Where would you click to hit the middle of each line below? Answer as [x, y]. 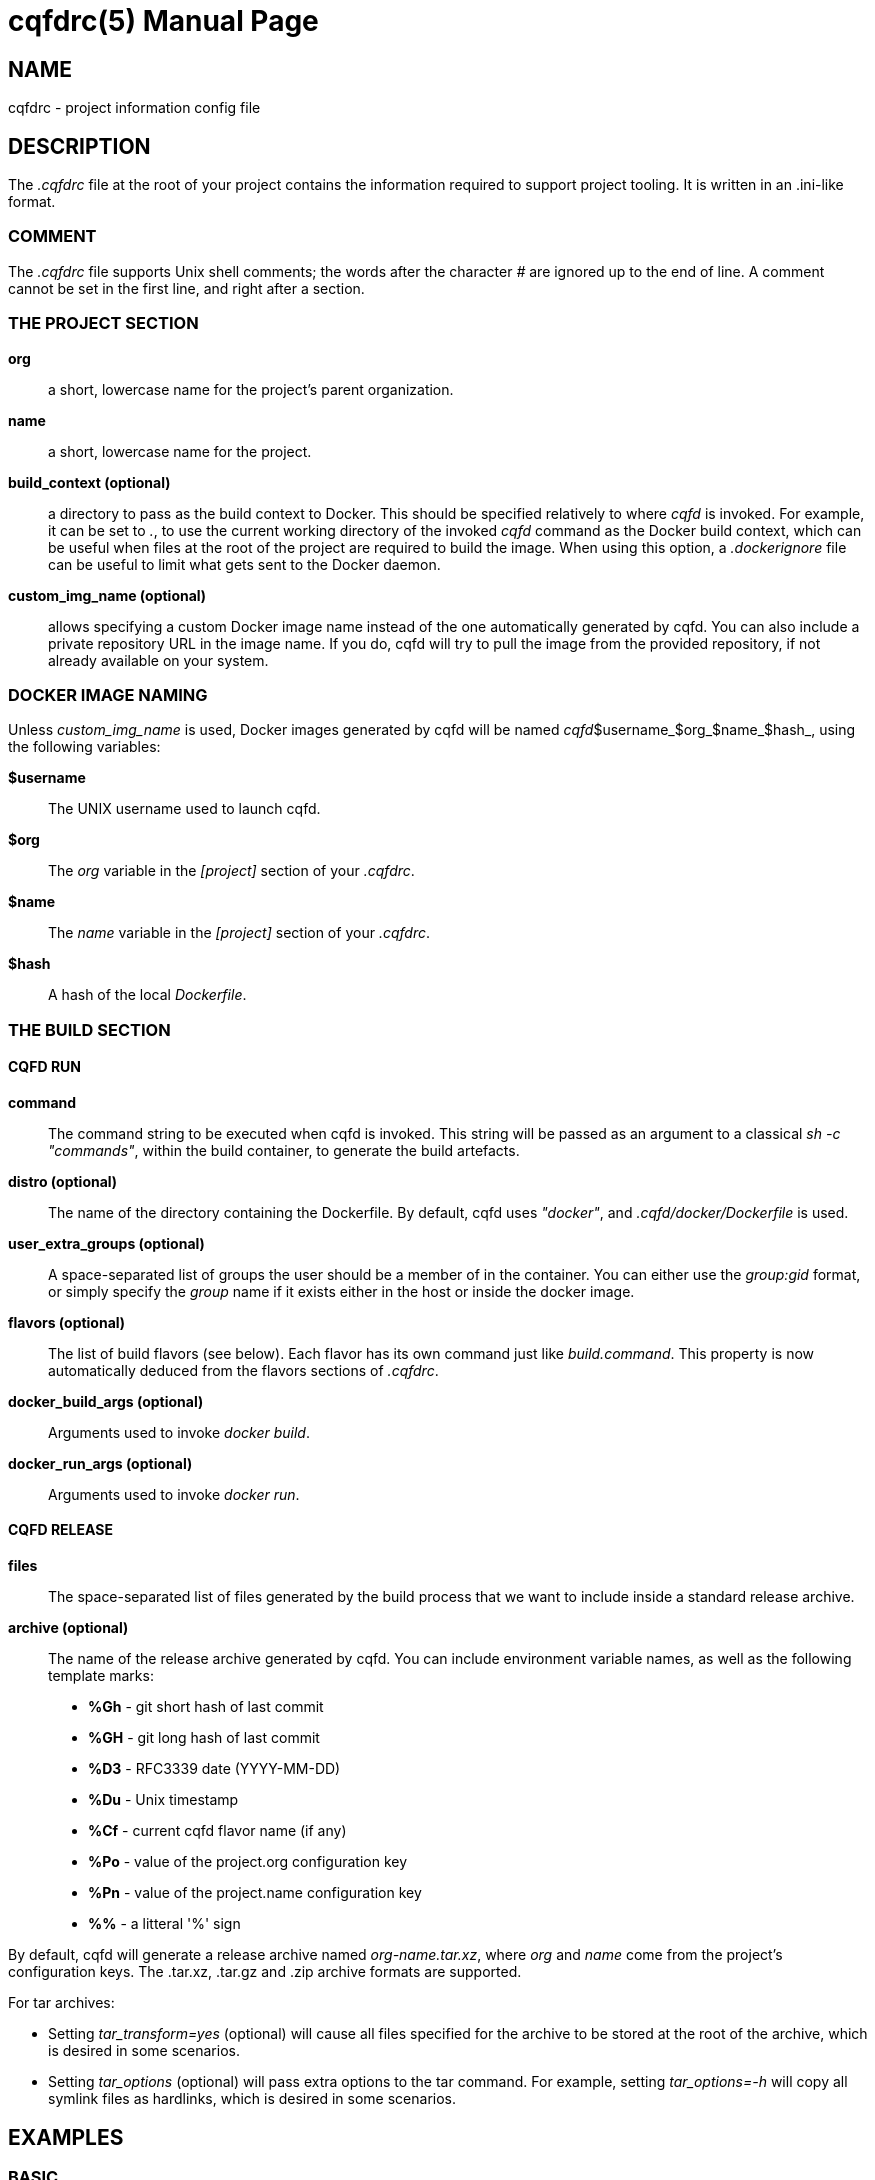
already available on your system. [158, 660]
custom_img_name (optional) [107, 595]
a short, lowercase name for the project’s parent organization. [251, 389]
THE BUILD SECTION [89, 1029]
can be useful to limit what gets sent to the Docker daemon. [244, 564]
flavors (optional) [67, 1322]
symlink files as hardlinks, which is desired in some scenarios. [252, 2099]
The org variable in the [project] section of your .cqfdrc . [231, 871]
